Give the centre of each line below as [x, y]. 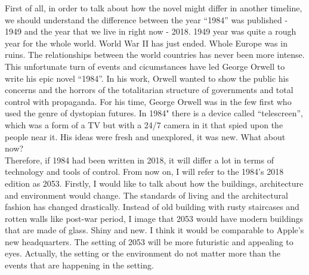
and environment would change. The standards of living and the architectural [146, 195]
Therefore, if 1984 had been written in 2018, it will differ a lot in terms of [139, 160]
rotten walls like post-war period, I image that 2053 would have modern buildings [154, 218]
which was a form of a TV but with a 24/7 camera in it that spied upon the [144, 124]
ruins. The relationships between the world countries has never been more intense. [155, 55]
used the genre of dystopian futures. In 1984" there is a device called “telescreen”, [154, 113]
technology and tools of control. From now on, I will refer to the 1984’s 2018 [144, 172]
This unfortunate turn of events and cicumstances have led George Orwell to [145, 66]
